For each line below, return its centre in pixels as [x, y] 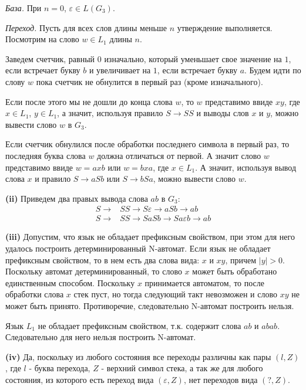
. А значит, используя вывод [246, 167]
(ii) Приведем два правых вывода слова [77, 198]
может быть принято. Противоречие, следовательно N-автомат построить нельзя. [150, 305]
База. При [23, 8]
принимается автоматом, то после [205, 282]
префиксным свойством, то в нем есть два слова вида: [102, 260]
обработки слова [35, 294]
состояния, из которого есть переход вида [80, 379]
